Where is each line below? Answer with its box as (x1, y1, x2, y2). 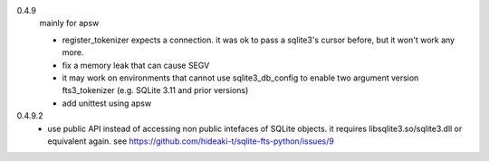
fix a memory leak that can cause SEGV (62, 60, 210, 71)
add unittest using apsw (62, 98, 152, 109)
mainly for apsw (39, 18, 100, 29)
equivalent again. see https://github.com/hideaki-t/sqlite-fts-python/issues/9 (47, 136, 334, 147)
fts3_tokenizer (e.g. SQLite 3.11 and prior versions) (62, 85, 249, 96)
